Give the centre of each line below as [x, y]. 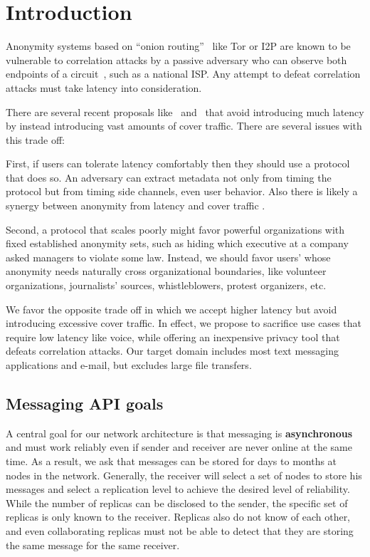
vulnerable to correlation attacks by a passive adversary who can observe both [176, 59]
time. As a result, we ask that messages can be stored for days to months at [171, 460]
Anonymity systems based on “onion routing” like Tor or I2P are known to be [178, 46]
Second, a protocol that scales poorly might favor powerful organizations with [175, 229]
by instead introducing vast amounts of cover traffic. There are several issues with [184, 126]
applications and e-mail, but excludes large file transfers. [129, 365]
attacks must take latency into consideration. [104, 87]
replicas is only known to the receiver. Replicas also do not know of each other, [178, 517]
